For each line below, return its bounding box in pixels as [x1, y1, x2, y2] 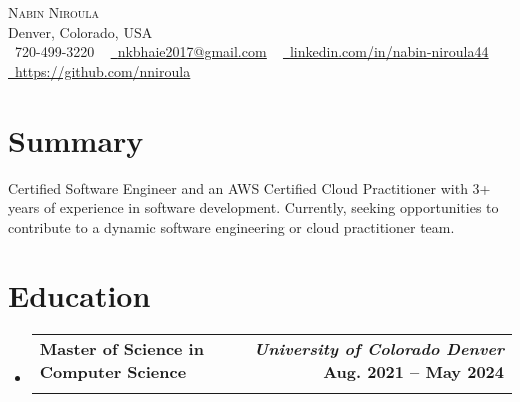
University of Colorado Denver [254, 337, 504, 361]
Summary [8, 119, 144, 160]
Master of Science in [39, 337, 204, 361]
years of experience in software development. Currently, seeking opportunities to [8, 197, 499, 218]
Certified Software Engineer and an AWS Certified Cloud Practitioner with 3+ [8, 177, 491, 198]
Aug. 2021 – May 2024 [323, 360, 504, 384]
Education [8, 275, 151, 316]
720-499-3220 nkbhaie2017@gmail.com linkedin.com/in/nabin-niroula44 [14, 41, 489, 62]
